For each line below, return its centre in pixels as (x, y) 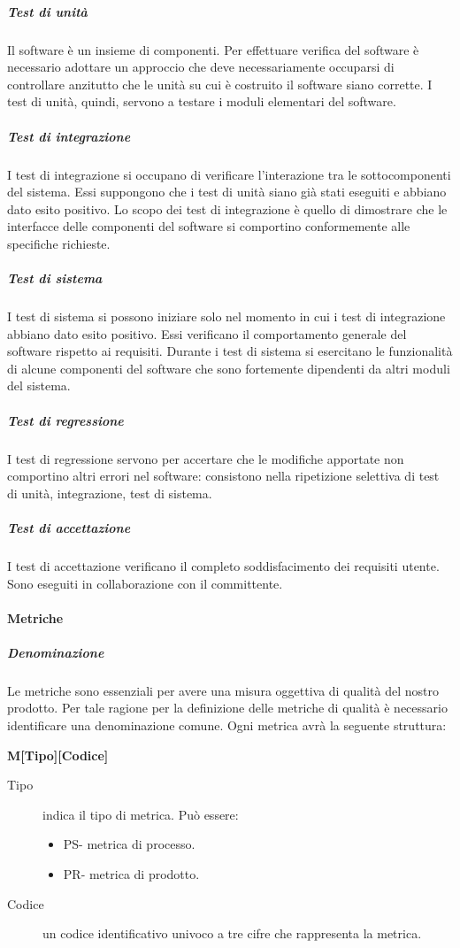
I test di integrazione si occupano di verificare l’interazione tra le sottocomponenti (229, 174)
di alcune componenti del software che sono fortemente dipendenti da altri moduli (229, 368)
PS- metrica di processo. (129, 844)
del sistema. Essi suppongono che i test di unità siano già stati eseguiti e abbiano (227, 192)
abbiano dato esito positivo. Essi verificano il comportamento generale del (207, 333)
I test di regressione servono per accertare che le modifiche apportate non (206, 458)
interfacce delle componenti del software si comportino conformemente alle (209, 226)
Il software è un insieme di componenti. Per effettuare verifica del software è (213, 49)
